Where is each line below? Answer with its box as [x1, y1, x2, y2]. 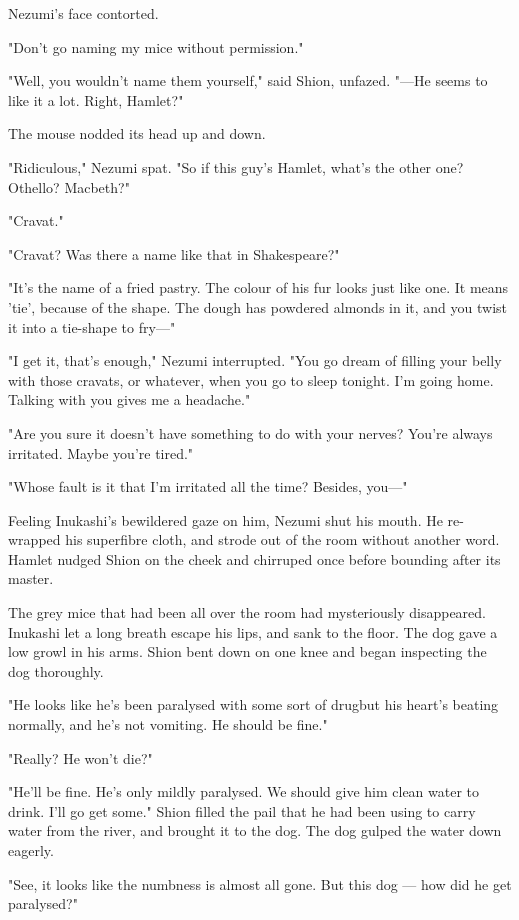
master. [8, 568, 54, 589]
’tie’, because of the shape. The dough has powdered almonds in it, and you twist [8, 296, 507, 317]
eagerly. [8, 840, 54, 860]
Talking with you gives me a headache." [8, 389, 251, 410]
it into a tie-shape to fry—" [8, 316, 176, 337]
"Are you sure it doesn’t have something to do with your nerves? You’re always [8, 422, 493, 443]
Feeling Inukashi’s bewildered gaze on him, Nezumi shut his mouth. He [8, 509, 443, 530]
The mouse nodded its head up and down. [8, 123, 266, 144]
